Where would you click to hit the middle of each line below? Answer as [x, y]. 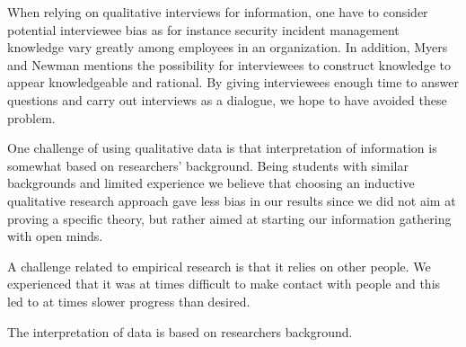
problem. [31, 117]
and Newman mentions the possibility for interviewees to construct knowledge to [229, 64]
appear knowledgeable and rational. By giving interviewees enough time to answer [233, 82]
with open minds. [55, 236]
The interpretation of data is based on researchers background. [180, 331]
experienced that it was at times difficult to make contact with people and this [224, 284]
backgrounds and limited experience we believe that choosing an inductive [211, 183]
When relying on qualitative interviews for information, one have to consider [218, 12]
